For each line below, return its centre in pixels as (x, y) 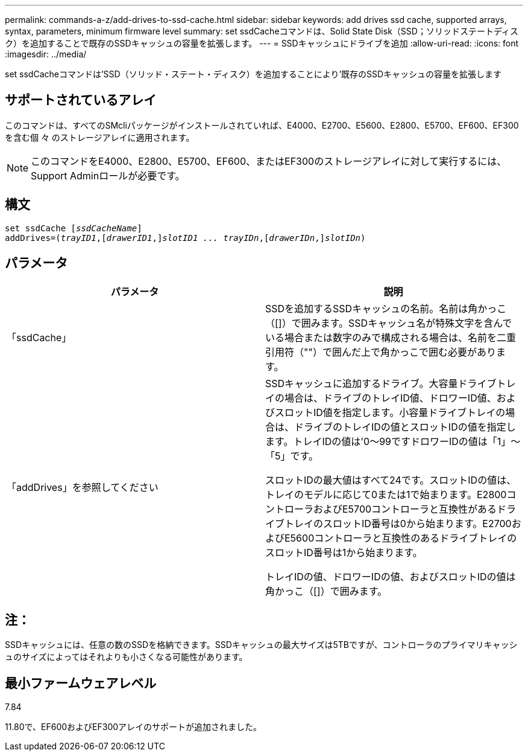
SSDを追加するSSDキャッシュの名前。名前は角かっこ (386, 308)
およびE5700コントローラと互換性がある (405, 509)
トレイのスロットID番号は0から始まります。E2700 (398, 523)
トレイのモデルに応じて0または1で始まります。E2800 (386, 494)
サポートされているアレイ (81, 100)
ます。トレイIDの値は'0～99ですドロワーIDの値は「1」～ (393, 441)
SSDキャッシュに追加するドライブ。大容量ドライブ (381, 383)
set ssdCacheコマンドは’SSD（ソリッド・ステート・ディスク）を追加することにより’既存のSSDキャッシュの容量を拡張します (253, 74)
